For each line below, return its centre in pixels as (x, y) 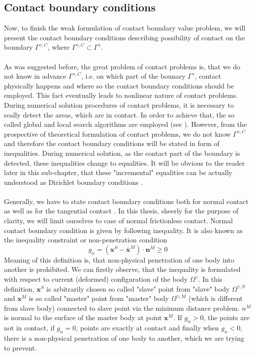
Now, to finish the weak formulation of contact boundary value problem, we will (125, 28)
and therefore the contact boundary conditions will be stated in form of (112, 143)
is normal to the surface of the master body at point (83, 317)
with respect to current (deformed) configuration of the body (96, 279)
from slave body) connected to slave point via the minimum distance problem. (122, 308)
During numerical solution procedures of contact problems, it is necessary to (119, 104)
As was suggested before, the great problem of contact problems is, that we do (122, 66)
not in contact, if (29, 328)
